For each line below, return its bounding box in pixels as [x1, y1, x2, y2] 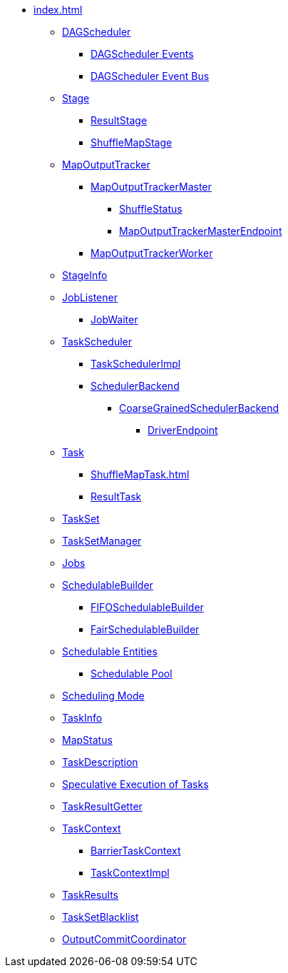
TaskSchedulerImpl [91, 358, 181, 370]
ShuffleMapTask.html [91, 468, 190, 480]
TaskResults [62, 889, 119, 901]
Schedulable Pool [91, 667, 173, 680]
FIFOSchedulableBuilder [91, 601, 204, 613]
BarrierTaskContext [91, 845, 181, 857]
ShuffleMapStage [91, 136, 173, 148]
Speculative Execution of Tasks [62, 778, 209, 790]
